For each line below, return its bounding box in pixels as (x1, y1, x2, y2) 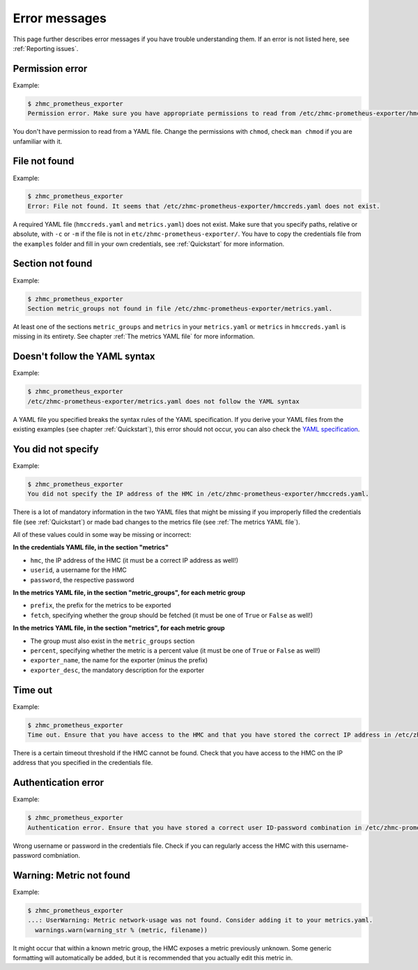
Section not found (13, 258, 93, 270)
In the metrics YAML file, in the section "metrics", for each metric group (13, 624, 225, 632)
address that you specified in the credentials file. (13, 759, 153, 767)
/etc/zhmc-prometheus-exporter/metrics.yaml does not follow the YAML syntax (27, 397, 300, 405)
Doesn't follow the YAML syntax (13, 351, 156, 363)
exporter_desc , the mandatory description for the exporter (30, 666, 205, 674)
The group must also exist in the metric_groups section (30, 637, 195, 645)
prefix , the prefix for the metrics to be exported (30, 601, 171, 609)
